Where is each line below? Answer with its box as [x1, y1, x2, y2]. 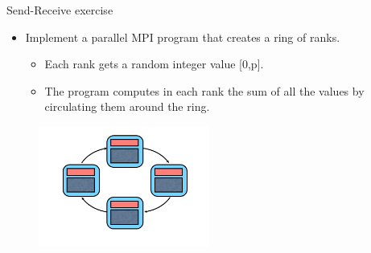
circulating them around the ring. [44, 98, 210, 115]
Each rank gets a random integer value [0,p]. [44, 55, 264, 72]
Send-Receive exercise [6, 2, 113, 18]
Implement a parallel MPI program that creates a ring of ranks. [25, 28, 340, 45]
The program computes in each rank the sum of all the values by [44, 82, 365, 99]
